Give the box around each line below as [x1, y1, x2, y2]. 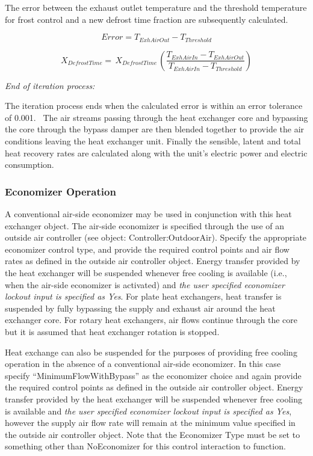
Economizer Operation [5, 183, 116, 199]
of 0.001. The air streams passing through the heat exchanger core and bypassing [5, 111, 308, 123]
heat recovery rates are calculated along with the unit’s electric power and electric [5, 146, 308, 159]
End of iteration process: [5, 79, 95, 91]
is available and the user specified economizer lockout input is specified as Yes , [5, 404, 292, 417]
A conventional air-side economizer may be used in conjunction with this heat [5, 208, 292, 220]
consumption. [5, 158, 54, 171]
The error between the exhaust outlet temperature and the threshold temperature [5, 1, 307, 13]
